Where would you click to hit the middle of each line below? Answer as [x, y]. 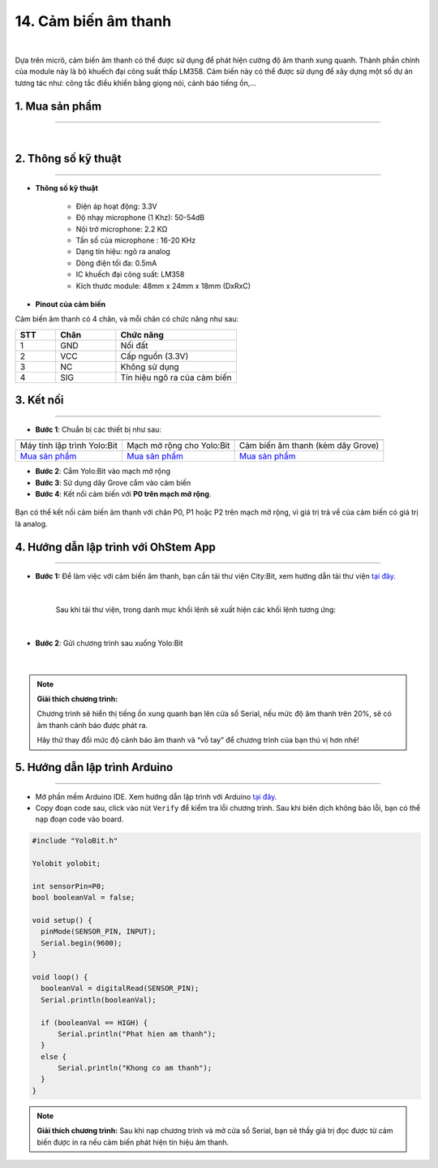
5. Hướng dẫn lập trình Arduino [94, 767]
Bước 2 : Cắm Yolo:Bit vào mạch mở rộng [103, 472]
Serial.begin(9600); [82, 943]
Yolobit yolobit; [67, 864]
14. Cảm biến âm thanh [93, 21]
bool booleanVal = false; [84, 898]
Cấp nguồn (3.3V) [155, 356]
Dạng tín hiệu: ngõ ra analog [123, 252]
